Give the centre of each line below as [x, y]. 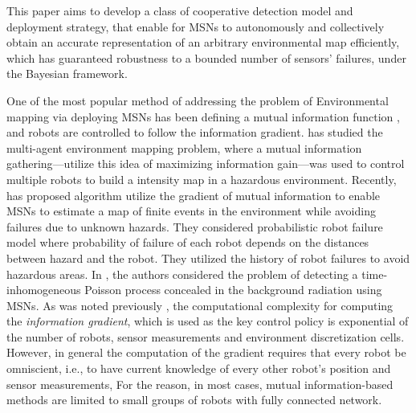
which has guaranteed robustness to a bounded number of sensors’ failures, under [206, 57]
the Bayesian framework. [67, 74]
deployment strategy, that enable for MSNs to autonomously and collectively [196, 26]
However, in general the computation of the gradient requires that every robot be [206, 352]
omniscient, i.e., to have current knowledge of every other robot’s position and [199, 368]
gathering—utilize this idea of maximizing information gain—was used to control [206, 164]
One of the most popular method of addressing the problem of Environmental [198, 100]
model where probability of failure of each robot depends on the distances [188, 242]
